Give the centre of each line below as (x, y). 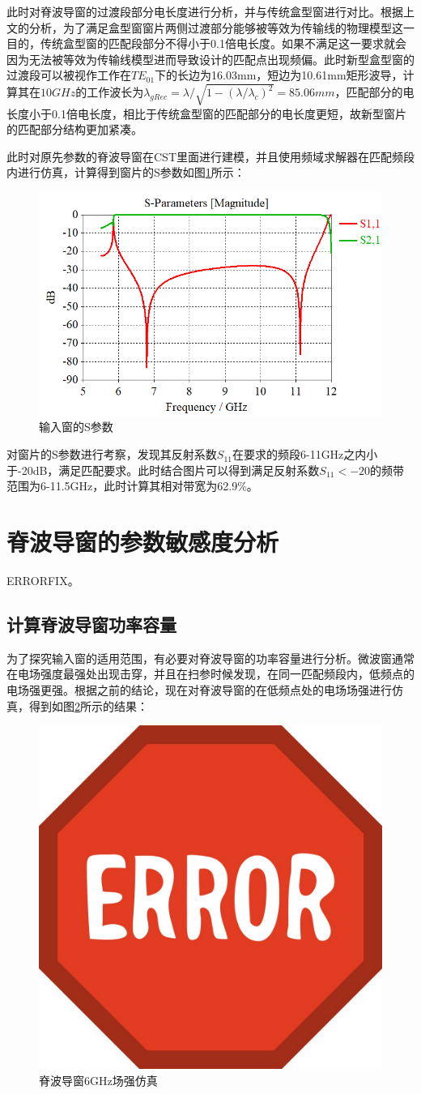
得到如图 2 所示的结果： (88, 705)
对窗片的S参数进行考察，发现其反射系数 (112, 454)
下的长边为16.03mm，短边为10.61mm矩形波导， (279, 75)
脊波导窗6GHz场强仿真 (98, 1080)
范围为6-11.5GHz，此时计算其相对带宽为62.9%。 (132, 486)
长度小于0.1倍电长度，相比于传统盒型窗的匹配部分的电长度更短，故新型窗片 (206, 113)
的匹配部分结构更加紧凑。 (74, 129)
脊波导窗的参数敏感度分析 (143, 542)
